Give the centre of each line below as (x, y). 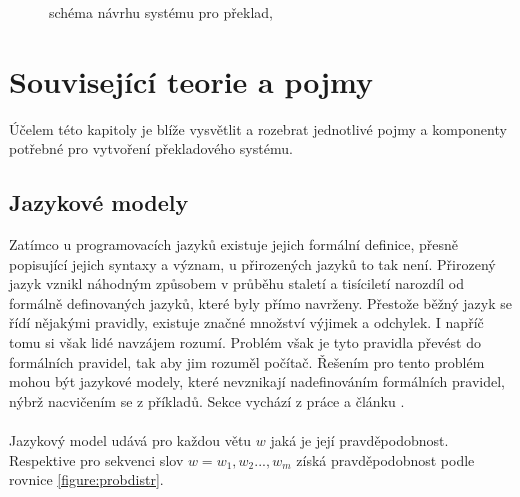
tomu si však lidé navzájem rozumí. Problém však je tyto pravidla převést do (245, 342)
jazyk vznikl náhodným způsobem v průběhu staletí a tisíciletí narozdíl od (236, 283)
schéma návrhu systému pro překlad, (161, 12)
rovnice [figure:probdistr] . (86, 479)
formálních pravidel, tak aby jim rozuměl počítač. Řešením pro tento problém (247, 361)
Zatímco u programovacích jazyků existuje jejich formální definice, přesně (234, 244)
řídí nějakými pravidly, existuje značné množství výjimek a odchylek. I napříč (246, 322)
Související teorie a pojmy (191, 80)
